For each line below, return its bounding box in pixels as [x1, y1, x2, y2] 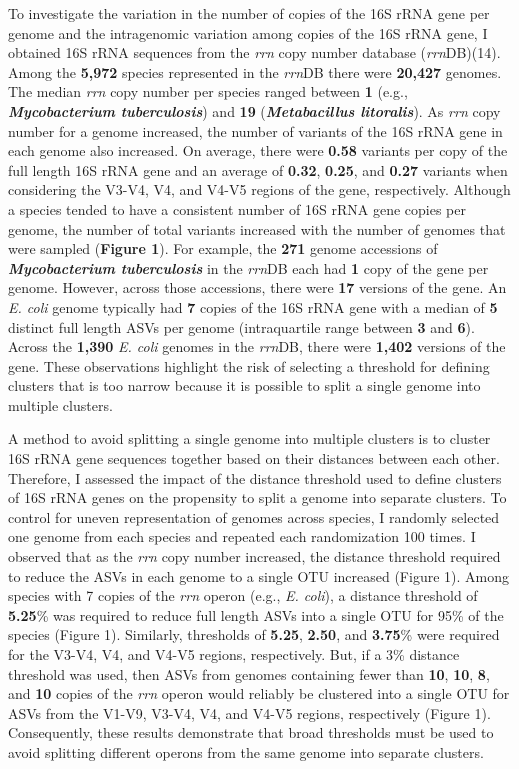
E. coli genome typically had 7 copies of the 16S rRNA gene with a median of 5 [8, 296, 498, 317]
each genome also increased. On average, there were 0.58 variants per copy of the [8, 140, 508, 161]
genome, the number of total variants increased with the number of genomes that [8, 218, 506, 239]
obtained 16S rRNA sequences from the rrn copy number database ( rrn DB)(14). [8, 42, 501, 63]
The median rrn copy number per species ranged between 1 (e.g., [8, 81, 408, 102]
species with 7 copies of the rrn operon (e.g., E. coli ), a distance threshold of [8, 585, 478, 606]
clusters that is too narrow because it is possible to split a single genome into [8, 375, 481, 396]
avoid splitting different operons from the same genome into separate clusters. [8, 741, 484, 762]
